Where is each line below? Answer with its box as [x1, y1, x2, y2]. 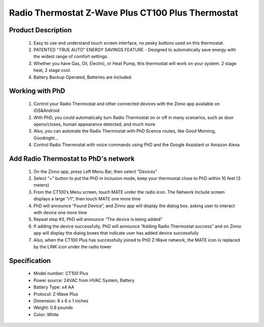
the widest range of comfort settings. [33, 54, 109, 60]
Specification [9, 257, 51, 265]
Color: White [33, 311, 59, 317]
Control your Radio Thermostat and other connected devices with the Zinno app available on [33, 101, 220, 107]
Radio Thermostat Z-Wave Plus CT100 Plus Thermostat [9, 7, 239, 18]
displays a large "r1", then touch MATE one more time [33, 196, 141, 202]
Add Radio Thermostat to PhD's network [9, 154, 135, 163]
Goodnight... [33, 135, 59, 141]
